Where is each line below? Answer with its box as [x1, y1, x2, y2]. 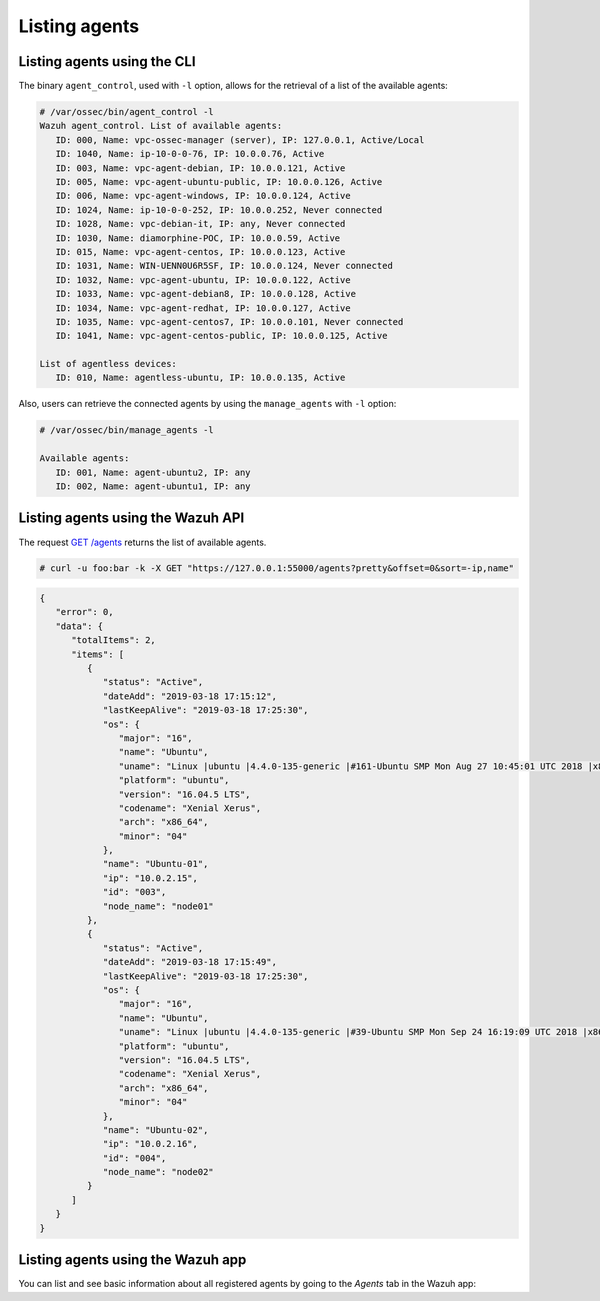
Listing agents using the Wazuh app [18, 1251, 247, 1269]
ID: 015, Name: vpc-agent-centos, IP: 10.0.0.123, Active [55, 246, 346, 257]
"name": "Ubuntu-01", [102, 858, 209, 870]
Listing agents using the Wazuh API [18, 510, 245, 527]
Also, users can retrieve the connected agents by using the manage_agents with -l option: [18, 398, 397, 410]
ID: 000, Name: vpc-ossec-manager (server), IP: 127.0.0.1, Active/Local [55, 134, 425, 145]
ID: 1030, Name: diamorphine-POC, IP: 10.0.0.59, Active [55, 232, 341, 244]
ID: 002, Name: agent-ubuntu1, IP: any [55, 481, 251, 492]
